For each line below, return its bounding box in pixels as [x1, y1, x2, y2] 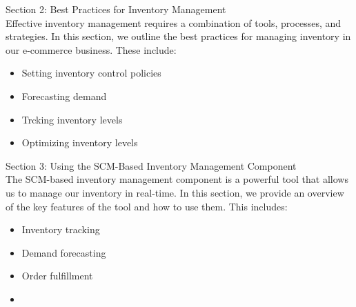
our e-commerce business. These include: [6, 42, 177, 57]
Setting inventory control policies [21, 66, 161, 80]
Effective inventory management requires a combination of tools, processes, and [6, 15, 342, 30]
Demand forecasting [21, 245, 106, 259]
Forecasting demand [21, 88, 107, 103]
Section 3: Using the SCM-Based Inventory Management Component [6, 158, 297, 172]
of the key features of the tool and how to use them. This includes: [6, 199, 288, 213]
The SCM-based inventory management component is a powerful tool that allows [6, 172, 348, 186]
